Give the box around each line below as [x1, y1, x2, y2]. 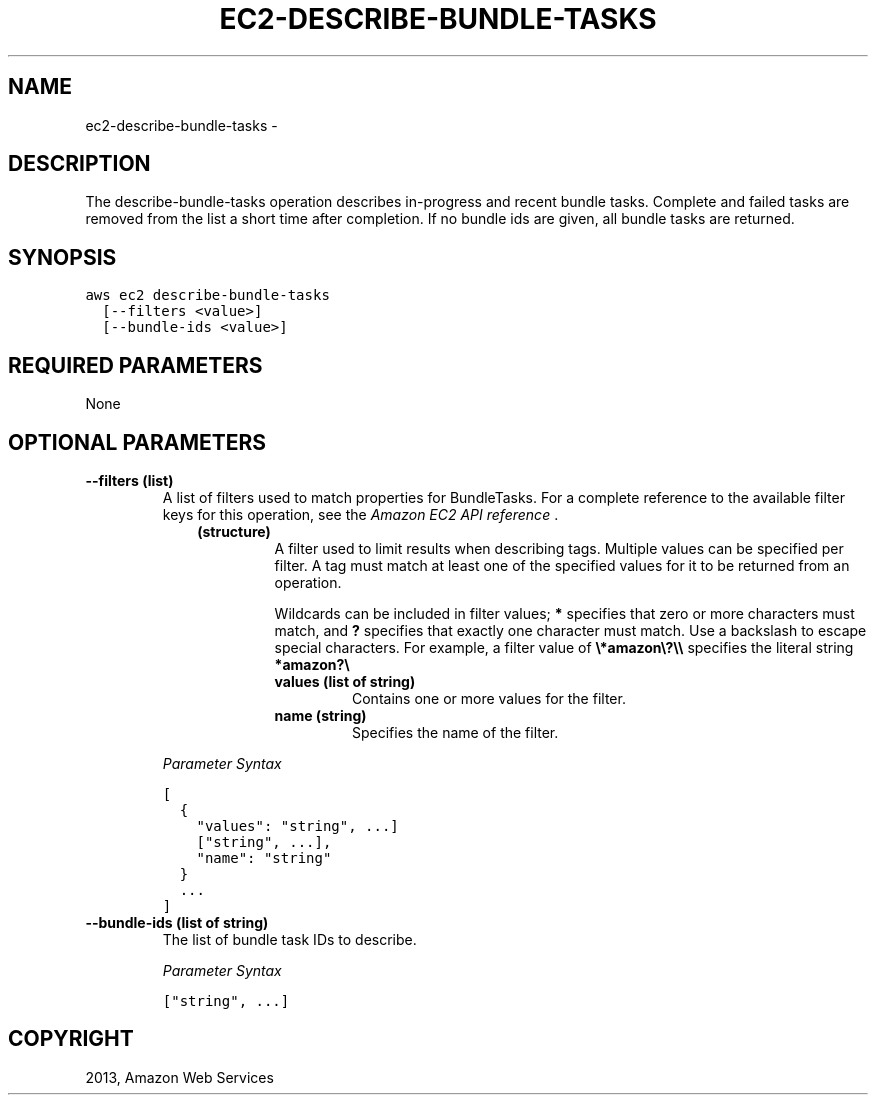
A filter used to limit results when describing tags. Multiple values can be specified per [274, 539, 844, 557]
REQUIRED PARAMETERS [8, 352, 263, 378]
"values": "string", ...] [196, 817, 399, 834]
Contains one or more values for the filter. [352, 689, 626, 707]
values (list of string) [274, 672, 416, 690]
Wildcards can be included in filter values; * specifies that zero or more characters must [274, 604, 855, 622]
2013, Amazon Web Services [85, 1068, 274, 1086]
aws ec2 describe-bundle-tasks [85, 287, 330, 304]
